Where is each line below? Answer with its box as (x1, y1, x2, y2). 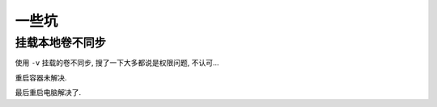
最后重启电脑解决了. (15, 88, 82, 97)
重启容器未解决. (15, 72, 68, 82)
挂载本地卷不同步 (15, 35, 107, 50)
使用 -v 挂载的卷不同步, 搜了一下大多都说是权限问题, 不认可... (15, 58, 219, 68)
